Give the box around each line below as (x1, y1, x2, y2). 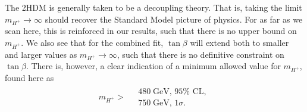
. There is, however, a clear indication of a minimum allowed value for (26, 60, 281, 72)
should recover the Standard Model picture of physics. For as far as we (45, 13, 303, 25)
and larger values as (5, 48, 77, 60)
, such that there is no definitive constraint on (117, 48, 284, 60)
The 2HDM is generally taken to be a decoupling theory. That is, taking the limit (5, 1, 302, 13)
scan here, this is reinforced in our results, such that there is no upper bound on (5, 24, 297, 37)
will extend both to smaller (190, 36, 289, 48)
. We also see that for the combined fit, (21, 36, 164, 48)
